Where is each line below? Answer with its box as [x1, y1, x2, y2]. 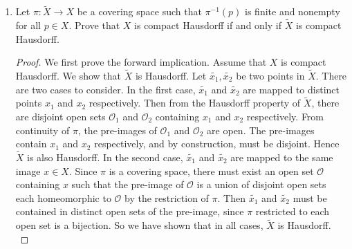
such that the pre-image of [71, 177, 184, 192]
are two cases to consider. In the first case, [15, 82, 196, 96]
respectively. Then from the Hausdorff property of [89, 95, 301, 110]
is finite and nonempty [245, 4, 340, 19]
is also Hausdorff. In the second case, [27, 150, 183, 165]
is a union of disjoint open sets [196, 177, 326, 192]
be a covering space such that [77, 4, 202, 19]
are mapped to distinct [243, 82, 340, 96]
